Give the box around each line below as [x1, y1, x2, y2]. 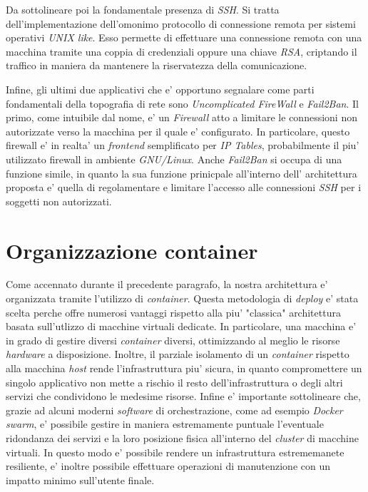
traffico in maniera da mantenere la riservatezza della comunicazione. [6, 58, 307, 73]
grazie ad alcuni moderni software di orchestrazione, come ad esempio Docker [6, 402, 343, 417]
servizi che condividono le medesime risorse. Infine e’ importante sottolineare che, [6, 389, 361, 404]
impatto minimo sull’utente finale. [6, 472, 155, 487]
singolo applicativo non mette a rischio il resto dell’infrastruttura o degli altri [6, 374, 343, 389]
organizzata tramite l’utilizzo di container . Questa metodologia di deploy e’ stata [6, 291, 359, 306]
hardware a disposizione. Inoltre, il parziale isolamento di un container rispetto [6, 347, 349, 362]
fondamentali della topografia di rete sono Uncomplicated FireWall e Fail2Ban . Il [6, 96, 359, 111]
